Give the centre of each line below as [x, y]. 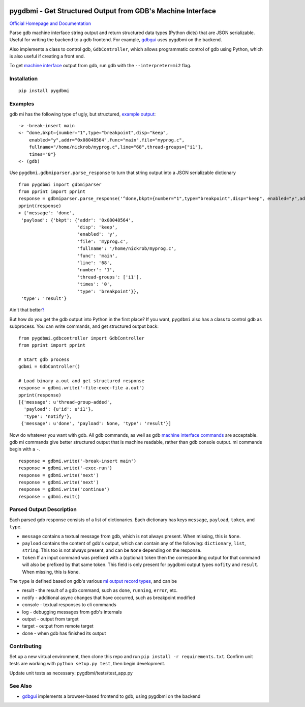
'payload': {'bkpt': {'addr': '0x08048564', [78, 220]
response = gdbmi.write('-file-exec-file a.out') [82, 388]
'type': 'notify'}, [48, 416]
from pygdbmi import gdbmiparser [60, 184]
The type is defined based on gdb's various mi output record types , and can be [93, 581]
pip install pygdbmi [44, 91]
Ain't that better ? [27, 310]
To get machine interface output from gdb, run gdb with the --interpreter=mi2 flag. [100, 66]
